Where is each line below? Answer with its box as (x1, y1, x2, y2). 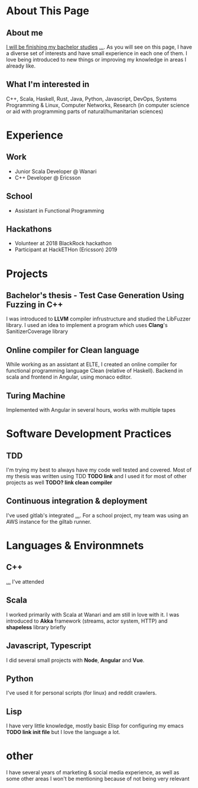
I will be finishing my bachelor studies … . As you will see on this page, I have (6, 43, 192, 50)
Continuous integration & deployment (6, 496, 148, 506)
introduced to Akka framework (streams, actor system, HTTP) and (6, 617, 168, 624)
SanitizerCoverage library (6, 328, 69, 335)
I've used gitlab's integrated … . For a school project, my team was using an (6, 511, 189, 519)
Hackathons (6, 224, 52, 235)
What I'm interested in (6, 79, 90, 89)
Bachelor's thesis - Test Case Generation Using (6, 290, 184, 300)
